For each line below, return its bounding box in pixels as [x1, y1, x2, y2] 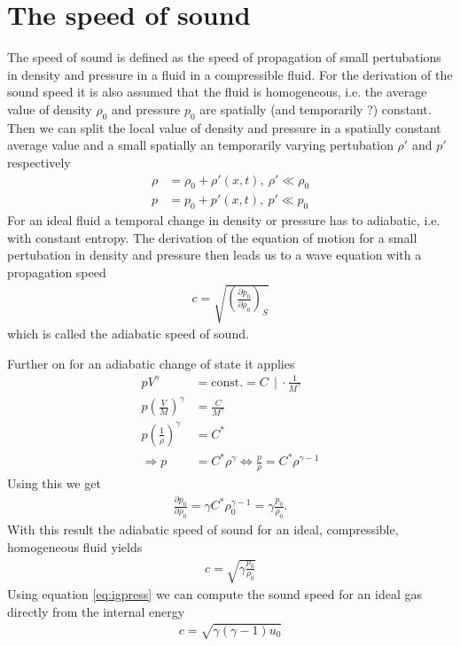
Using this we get [7, 474, 101, 493]
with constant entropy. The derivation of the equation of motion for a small [7, 228, 417, 246]
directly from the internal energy [7, 602, 185, 620]
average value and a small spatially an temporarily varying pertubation [7, 136, 394, 154]
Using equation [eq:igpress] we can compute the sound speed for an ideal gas [7, 585, 422, 603]
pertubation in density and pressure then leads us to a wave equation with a [7, 245, 422, 264]
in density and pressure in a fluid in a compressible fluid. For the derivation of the [7, 65, 453, 83]
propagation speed [7, 262, 106, 281]
